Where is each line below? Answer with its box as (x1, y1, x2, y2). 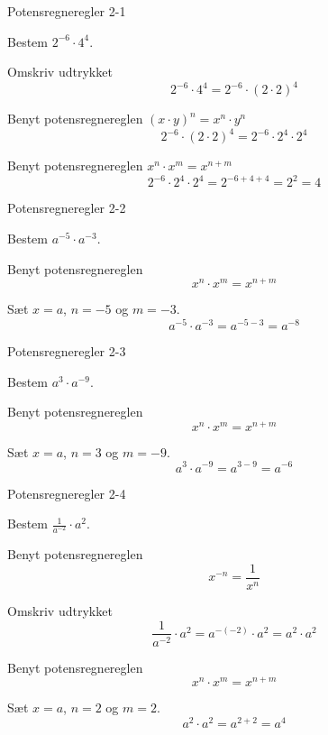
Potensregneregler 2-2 (7, 198, 126, 217)
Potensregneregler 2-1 (7, 2, 126, 20)
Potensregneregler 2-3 (7, 342, 126, 360)
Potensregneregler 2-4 (7, 483, 126, 502)
